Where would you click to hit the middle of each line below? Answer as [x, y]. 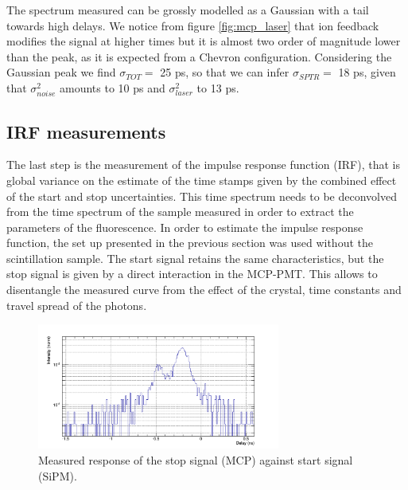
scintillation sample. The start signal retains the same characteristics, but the [195, 258]
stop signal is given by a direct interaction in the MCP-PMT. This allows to [192, 274]
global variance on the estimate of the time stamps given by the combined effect [202, 180]
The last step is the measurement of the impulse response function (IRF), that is [203, 165]
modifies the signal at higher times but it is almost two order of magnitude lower [204, 41]
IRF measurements [86, 131]
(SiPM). [58, 475]
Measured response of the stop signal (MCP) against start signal [196, 460]
